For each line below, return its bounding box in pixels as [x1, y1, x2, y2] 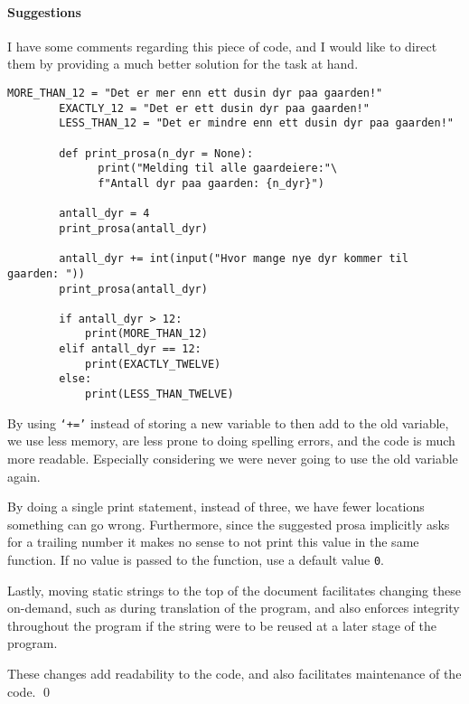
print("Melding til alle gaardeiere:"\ [98, 162, 338, 175]
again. [7, 466, 41, 485]
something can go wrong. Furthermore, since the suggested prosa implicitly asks [7, 514, 450, 533]
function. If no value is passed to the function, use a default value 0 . [7, 549, 385, 568]
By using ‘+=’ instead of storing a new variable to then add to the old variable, [7, 413, 449, 432]
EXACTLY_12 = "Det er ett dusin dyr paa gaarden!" [59, 101, 370, 115]
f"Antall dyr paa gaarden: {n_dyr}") [98, 176, 324, 190]
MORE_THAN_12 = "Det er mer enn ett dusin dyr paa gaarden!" [7, 86, 383, 99]
